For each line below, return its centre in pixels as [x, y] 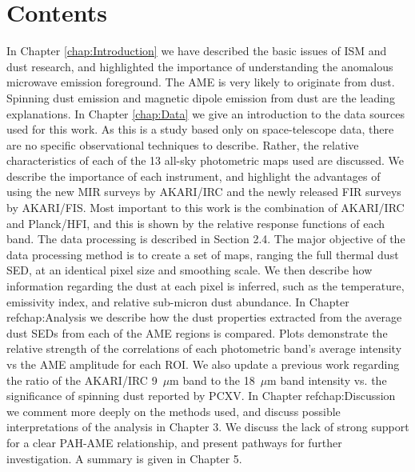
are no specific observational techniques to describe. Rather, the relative [183, 144]
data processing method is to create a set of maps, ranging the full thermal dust [203, 254]
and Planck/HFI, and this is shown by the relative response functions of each [196, 223]
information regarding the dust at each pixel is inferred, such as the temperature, [206, 286]
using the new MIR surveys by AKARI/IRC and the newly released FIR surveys [204, 192]
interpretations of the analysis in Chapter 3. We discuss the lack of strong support [208, 427]
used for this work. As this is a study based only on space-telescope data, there [200, 129]
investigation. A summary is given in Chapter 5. [124, 458]
